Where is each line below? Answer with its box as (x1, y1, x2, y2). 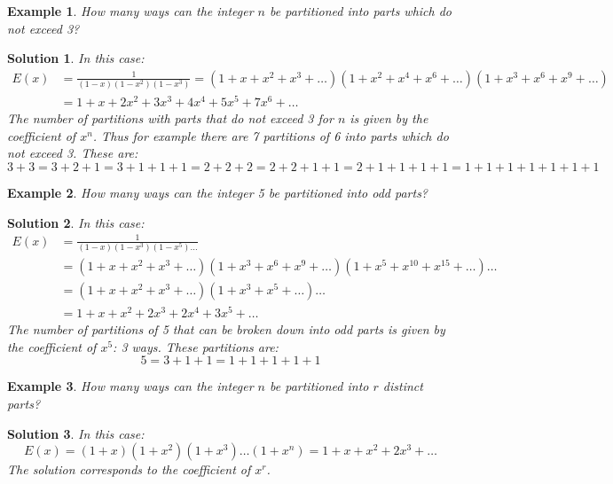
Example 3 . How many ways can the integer (7, 377, 254, 395)
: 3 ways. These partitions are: (113, 337, 279, 355)
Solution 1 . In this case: (7, 49, 145, 67)
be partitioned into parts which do (270, 2, 452, 20)
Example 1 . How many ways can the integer (7, 2, 254, 20)
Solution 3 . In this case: (7, 424, 145, 442)
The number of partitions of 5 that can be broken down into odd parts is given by (7, 320, 445, 339)
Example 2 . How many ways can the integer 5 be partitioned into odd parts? (7, 183, 428, 202)
